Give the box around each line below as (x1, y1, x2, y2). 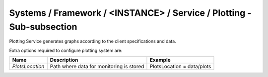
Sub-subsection (9, 21, 77, 32)
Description (50, 57, 78, 64)
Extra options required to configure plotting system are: (9, 47, 123, 53)
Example (149, 57, 171, 64)
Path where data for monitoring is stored (50, 63, 144, 70)
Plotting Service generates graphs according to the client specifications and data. (9, 38, 176, 44)
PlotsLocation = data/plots (149, 63, 211, 70)
